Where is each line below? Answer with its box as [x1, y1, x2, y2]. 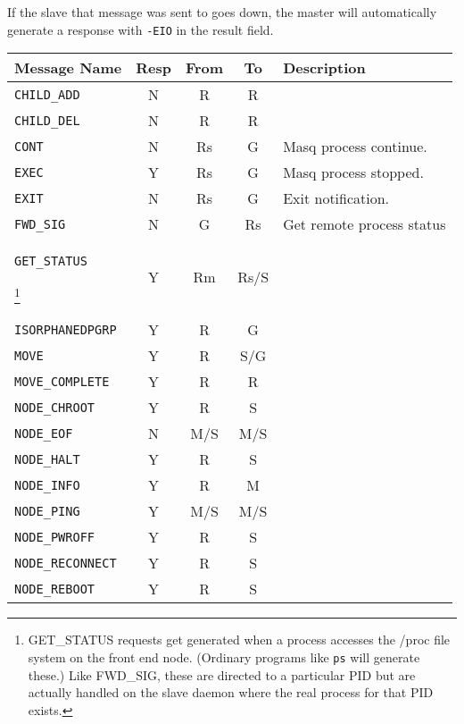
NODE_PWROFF [14, 529, 95, 544]
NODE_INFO [14, 477, 80, 492]
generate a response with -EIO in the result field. [7, 20, 274, 38]
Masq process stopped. [283, 162, 424, 183]
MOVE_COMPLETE [14, 374, 110, 389]
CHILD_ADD [14, 87, 80, 102]
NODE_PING [14, 503, 80, 518]
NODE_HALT [14, 451, 80, 467]
